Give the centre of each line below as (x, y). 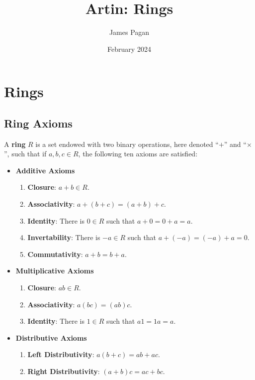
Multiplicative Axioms (55, 271)
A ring (15, 144)
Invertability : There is (64, 237)
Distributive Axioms (51, 337)
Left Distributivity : (61, 354)
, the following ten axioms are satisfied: (138, 154)
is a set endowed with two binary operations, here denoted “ (127, 144)
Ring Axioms (38, 123)
